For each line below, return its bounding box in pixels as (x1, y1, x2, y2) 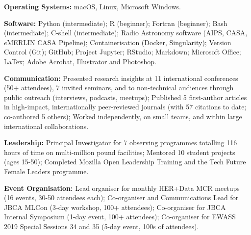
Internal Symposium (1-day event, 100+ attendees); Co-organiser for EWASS (4, 211, 236, 222)
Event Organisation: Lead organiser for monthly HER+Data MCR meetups (4, 183, 240, 193)
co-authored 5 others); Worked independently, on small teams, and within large (4, 111, 242, 121)
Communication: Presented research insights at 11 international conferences (4, 73, 238, 83)
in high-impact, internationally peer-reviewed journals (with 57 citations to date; (4, 102, 247, 112)
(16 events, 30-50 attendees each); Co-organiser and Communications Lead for (4, 192, 239, 203)
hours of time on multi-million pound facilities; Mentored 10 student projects (4, 147, 235, 157)
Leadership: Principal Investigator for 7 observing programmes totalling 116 (4, 137, 237, 148)
